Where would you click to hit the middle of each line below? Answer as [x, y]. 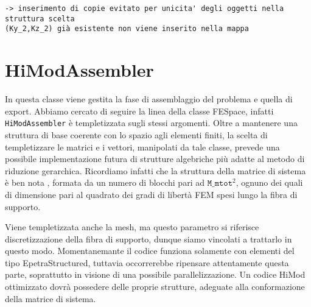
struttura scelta [40, 19]
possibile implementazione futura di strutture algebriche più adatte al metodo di [155, 159]
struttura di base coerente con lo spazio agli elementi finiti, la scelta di [136, 134]
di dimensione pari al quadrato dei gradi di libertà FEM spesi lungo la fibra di [151, 194]
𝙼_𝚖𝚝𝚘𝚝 [220, 184]
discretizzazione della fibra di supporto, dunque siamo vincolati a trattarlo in [149, 238]
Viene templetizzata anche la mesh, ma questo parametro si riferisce [132, 227]
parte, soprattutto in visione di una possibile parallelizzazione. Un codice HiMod [155, 274]
